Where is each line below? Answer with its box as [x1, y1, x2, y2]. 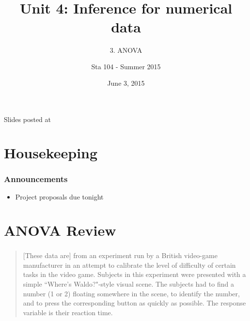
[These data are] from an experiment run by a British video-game [23, 250, 218, 260]
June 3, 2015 [107, 77, 145, 88]
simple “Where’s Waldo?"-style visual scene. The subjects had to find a [23, 278, 234, 289]
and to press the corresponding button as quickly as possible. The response [23, 298, 246, 308]
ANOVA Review [4, 220, 116, 240]
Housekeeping [4, 142, 98, 162]
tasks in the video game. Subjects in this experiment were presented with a [23, 269, 246, 279]
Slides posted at [4, 114, 51, 124]
